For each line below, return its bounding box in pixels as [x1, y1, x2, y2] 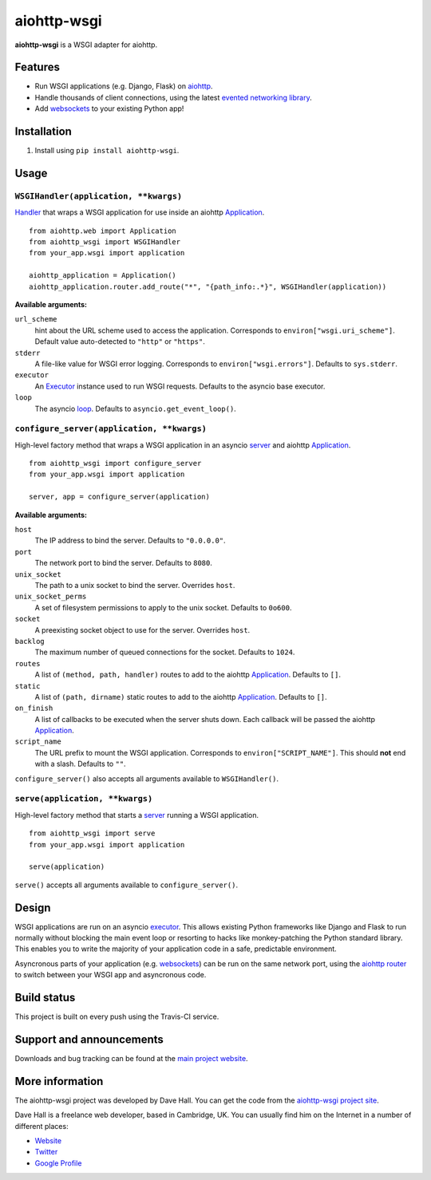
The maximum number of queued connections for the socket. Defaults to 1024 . [34, 647, 295, 657]
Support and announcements [14, 1032, 164, 1046]
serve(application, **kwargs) [14, 794, 153, 804]
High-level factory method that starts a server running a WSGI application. [14, 810, 259, 819]
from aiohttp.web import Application [29, 226, 177, 235]
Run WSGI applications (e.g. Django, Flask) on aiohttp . [34, 81, 213, 91]
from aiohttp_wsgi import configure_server [29, 459, 202, 468]
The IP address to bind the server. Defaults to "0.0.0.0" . [34, 535, 227, 546]
